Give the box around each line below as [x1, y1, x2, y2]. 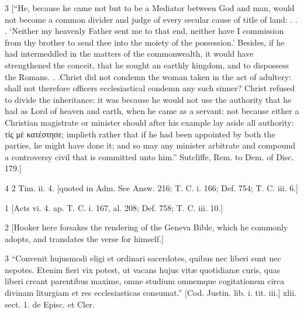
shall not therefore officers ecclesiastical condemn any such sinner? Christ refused [5, 82, 295, 94]
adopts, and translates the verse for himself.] [5, 232, 164, 244]
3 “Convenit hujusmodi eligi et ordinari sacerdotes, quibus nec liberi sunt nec [5, 252, 281, 264]
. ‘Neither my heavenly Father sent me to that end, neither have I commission [5, 25, 284, 37]
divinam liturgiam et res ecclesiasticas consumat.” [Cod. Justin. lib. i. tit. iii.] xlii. [5, 287, 296, 299]
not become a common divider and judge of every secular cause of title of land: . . [5, 13, 298, 25]
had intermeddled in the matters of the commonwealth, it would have [5, 47, 254, 60]
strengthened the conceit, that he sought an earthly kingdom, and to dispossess [5, 58, 289, 71]
